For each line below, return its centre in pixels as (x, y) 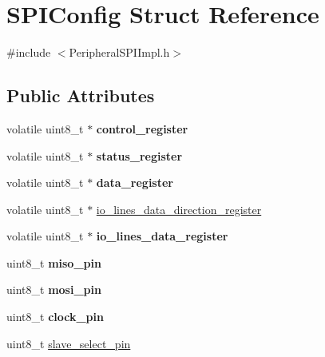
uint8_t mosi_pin (54, 290)
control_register (142, 128)
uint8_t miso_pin (54, 262)
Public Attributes (81, 95)
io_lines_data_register (162, 236)
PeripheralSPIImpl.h (119, 52)
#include (29, 52)
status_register (139, 155)
